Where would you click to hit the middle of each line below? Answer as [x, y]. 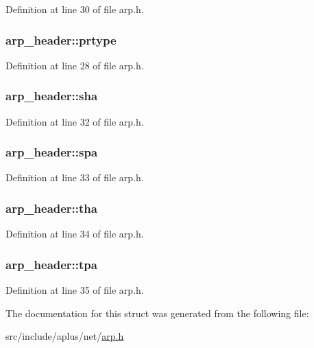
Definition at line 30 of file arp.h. [75, 9]
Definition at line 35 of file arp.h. [75, 290]
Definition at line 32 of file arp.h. [75, 121]
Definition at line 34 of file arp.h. [75, 234]
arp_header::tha [51, 208]
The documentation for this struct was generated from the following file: [157, 313]
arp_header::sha [52, 96]
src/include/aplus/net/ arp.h [65, 336]
